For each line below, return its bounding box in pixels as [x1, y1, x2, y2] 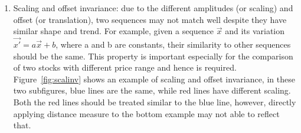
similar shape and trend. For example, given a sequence [13, 25, 214, 37]
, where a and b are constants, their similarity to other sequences [55, 38, 291, 50]
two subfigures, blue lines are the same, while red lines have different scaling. [13, 84, 291, 97]
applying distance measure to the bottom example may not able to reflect [13, 107, 280, 119]
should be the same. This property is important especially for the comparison [13, 49, 293, 62]
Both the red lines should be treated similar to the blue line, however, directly [13, 95, 296, 108]
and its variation [225, 25, 285, 37]
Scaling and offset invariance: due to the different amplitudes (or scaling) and [13, 2, 293, 14]
